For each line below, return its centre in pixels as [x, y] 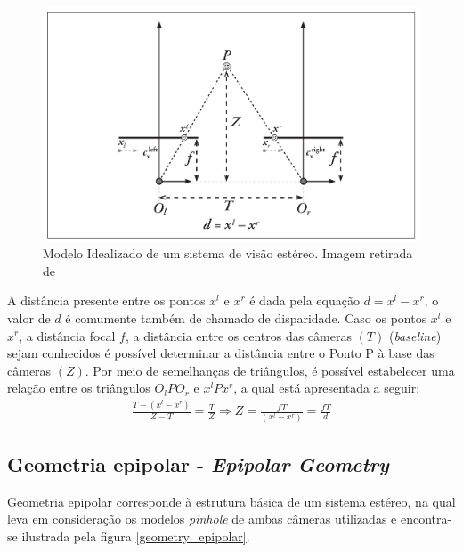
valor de [29, 317]
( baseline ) [415, 335]
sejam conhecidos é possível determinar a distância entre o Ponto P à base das [221, 353]
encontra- [426, 519]
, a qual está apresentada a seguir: [327, 388]
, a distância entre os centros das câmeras [238, 335]
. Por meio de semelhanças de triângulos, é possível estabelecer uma [270, 370]
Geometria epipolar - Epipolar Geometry [198, 463]
